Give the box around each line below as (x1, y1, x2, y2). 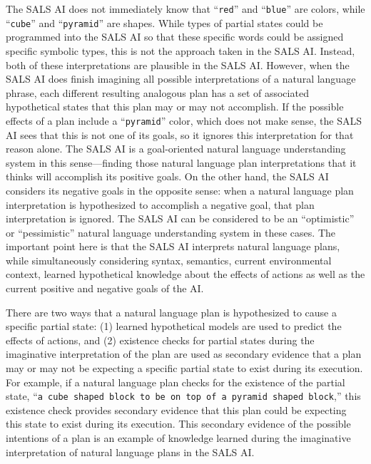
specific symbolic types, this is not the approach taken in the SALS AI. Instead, (6, 43, 355, 58)
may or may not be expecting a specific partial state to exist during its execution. (6, 361, 363, 376)
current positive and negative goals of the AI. (6, 281, 204, 296)
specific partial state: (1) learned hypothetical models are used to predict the (6, 319, 342, 334)
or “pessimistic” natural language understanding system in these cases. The (6, 225, 335, 239)
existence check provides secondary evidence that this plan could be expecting (6, 402, 347, 417)
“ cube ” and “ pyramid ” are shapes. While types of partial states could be (6, 15, 323, 30)
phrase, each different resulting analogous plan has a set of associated (6, 85, 309, 100)
